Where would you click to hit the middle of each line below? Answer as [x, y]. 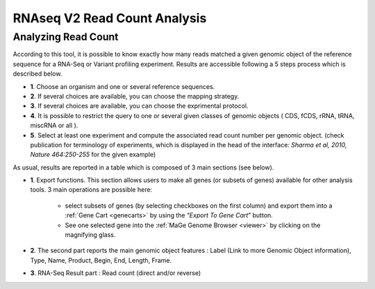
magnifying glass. [90, 235]
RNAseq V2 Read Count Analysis [110, 18]
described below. [37, 74]
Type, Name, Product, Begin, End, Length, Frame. [101, 260]
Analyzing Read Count [66, 37]
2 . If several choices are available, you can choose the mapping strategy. [135, 96]
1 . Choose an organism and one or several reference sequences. [123, 86]
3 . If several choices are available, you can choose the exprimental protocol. [139, 106]
